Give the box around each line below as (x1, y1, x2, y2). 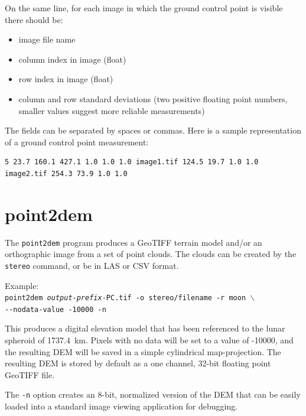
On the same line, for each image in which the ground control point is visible (5, 2, 283, 14)
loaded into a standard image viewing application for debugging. (5, 400, 238, 412)
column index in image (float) (18, 53, 126, 65)
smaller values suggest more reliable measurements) (18, 104, 205, 116)
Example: (5, 279, 39, 291)
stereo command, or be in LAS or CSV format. (5, 259, 179, 271)
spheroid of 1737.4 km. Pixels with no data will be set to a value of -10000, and (5, 334, 294, 346)
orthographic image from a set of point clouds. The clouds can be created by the (5, 248, 297, 260)
